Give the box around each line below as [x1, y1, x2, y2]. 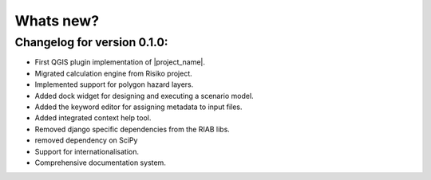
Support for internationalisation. [34, 147, 140, 156]
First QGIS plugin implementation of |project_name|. [34, 57, 206, 67]
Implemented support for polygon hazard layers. [34, 80, 194, 89]
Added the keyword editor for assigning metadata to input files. [34, 102, 243, 112]
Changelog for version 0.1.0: [14, 35, 168, 49]
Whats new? [14, 12, 100, 29]
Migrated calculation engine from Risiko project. [34, 68, 193, 78]
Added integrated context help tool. [34, 113, 152, 123]
